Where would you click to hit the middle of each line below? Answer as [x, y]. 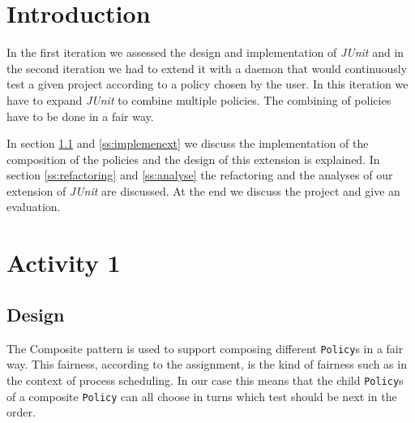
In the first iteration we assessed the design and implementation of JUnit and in [205, 52]
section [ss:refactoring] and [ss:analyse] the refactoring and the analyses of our [200, 175]
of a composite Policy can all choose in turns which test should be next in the [202, 396]
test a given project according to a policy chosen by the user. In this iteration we [207, 84]
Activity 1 [64, 263]
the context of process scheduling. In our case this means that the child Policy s [205, 380]
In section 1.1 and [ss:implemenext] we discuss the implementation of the [188, 143]
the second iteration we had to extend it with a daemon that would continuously [207, 68]
